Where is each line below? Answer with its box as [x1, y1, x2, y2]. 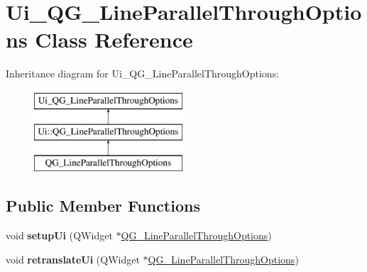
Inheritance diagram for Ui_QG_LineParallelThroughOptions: [6, 66, 280, 81]
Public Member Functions [6, 195, 200, 217]
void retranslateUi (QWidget [6, 251, 140, 266]
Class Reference [35, 25, 193, 54]
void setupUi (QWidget [6, 228, 113, 243]
